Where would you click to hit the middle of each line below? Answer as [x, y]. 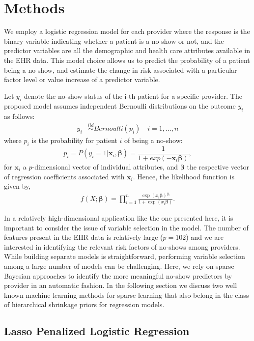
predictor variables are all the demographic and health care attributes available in [127, 50]
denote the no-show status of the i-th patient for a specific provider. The [133, 96]
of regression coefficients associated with [64, 176]
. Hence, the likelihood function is [183, 176]
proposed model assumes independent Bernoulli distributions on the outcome [120, 106]
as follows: [19, 116]
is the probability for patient [74, 140]
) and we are [205, 237]
